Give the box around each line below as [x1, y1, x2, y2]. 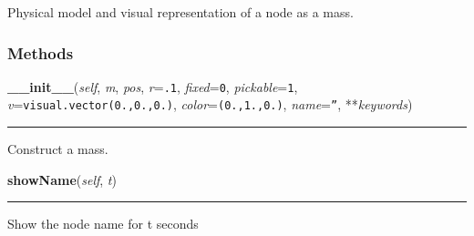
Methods [7, 41, 74, 64]
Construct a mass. [7, 139, 108, 159]
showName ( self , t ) [7, 169, 117, 189]
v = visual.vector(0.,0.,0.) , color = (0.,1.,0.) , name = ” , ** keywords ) [7, 95, 413, 114]
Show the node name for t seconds [7, 214, 199, 233]
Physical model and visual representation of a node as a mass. [7, 3, 354, 21]
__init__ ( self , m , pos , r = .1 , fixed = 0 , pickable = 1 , [7, 77, 298, 96]
